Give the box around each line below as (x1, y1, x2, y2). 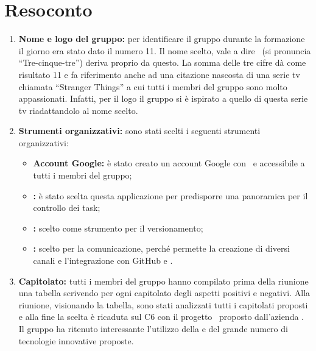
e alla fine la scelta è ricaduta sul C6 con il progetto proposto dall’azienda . (18, 310, 304, 323)
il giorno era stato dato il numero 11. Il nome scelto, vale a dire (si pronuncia (18, 44, 311, 57)
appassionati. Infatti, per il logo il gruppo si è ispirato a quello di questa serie (18, 92, 308, 105)
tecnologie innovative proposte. (18, 334, 134, 347)
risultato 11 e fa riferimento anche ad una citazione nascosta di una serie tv (18, 68, 300, 80)
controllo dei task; (33, 201, 100, 214)
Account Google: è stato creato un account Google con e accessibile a (33, 157, 305, 169)
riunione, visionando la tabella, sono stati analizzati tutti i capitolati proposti (18, 298, 308, 311)
